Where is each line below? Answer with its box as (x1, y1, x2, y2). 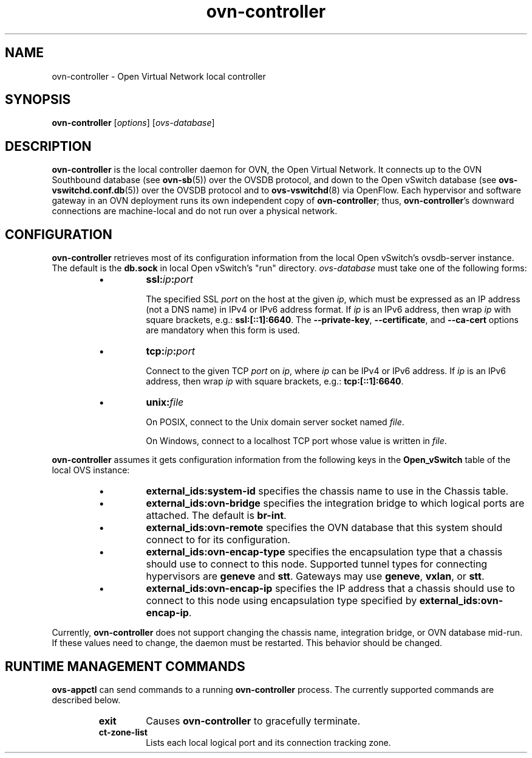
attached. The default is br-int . (146, 509, 287, 522)
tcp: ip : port (146, 345, 195, 358)
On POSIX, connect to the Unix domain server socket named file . (146, 417, 404, 428)
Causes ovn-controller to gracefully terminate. (146, 714, 360, 727)
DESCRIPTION (5, 138, 92, 154)
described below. (52, 694, 121, 705)
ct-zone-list (98, 726, 148, 737)
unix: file (146, 396, 184, 409)
